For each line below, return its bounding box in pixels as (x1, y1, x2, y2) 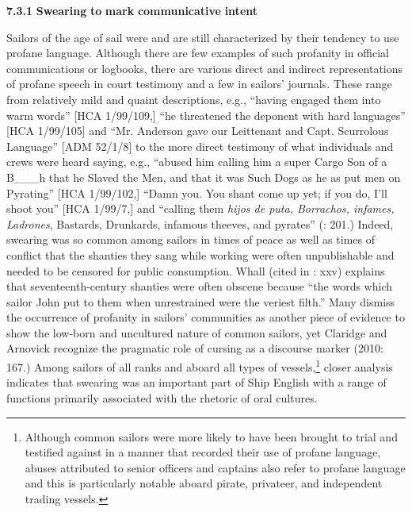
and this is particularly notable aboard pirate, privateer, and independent (25, 475, 383, 491)
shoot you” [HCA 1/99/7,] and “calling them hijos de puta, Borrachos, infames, (6, 200, 395, 217)
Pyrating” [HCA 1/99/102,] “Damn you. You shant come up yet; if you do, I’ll (6, 184, 387, 201)
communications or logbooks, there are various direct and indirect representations (6, 60, 403, 76)
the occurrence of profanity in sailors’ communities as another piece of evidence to (6, 309, 405, 325)
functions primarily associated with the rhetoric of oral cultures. (6, 389, 318, 406)
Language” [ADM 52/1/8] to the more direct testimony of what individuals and (6, 137, 394, 154)
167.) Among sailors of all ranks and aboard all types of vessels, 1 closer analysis (6, 356, 393, 375)
